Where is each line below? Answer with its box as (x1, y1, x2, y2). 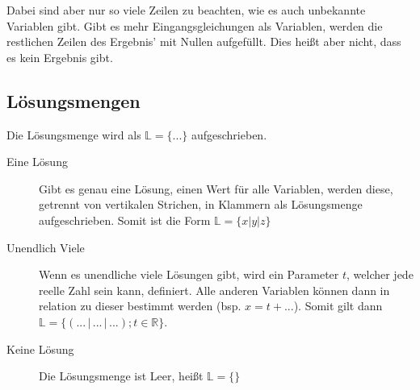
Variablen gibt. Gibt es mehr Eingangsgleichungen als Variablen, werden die (6, 17, 383, 34)
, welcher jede (346, 266, 414, 283)
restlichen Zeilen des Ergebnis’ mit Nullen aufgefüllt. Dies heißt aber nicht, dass (6, 33, 401, 50)
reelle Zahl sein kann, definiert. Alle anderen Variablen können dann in (39, 281, 390, 298)
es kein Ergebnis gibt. (6, 48, 113, 65)
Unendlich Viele (6, 239, 85, 255)
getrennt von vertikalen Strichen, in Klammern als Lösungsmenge (39, 196, 363, 213)
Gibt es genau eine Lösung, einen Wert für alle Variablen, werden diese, (39, 180, 393, 197)
